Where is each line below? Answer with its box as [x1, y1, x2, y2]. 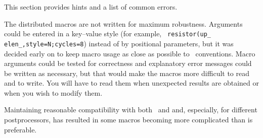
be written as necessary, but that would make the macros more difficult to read [4, 67, 250, 78]
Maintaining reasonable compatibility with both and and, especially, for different [4, 104, 257, 115]
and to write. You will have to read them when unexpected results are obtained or [4, 78, 259, 88]
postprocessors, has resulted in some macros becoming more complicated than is [4, 114, 253, 125]
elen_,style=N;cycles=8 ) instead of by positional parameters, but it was [4, 38, 234, 48]
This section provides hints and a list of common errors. [4, 2, 178, 12]
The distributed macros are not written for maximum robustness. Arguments [4, 18, 243, 29]
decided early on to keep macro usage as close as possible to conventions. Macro [4, 48, 255, 58]
